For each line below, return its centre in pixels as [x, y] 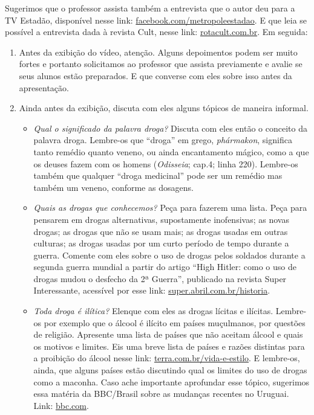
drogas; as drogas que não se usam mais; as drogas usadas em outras [161, 231]
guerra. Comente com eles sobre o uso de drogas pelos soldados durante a [169, 255]
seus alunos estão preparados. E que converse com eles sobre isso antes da [155, 75]
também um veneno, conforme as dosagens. [113, 187]
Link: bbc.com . [61, 405]
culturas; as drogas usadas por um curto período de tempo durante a [161, 243]
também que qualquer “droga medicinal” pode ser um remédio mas [158, 175]
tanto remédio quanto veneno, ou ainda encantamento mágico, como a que [171, 151]
